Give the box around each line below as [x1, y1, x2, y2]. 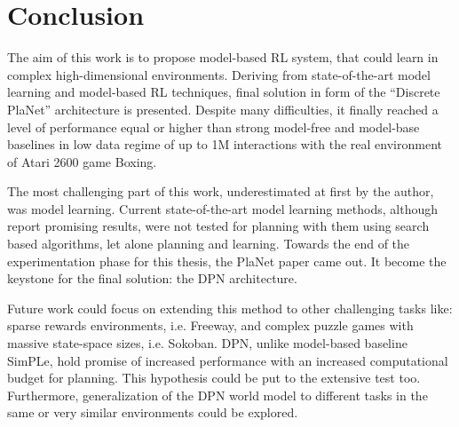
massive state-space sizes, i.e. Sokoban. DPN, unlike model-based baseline [7, 334, 408, 352]
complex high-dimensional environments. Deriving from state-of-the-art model [7, 65, 431, 83]
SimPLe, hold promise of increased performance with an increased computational [7, 351, 448, 369]
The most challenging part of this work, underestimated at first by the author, [7, 182, 434, 201]
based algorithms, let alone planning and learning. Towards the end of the [7, 234, 410, 253]
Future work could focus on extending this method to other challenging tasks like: [7, 298, 453, 317]
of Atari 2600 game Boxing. [7, 152, 157, 170]
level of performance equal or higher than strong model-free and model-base [7, 117, 420, 136]
